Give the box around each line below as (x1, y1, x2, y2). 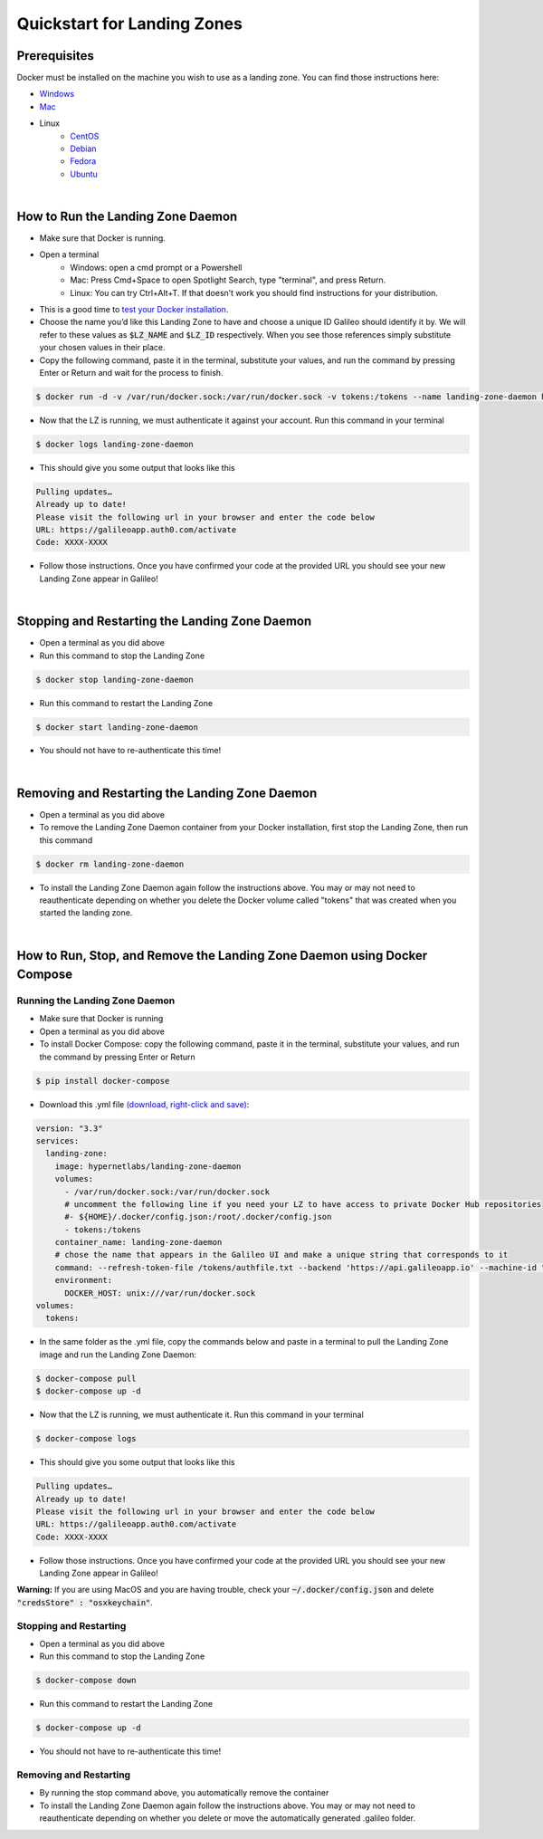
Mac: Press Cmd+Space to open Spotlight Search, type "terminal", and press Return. (70, 274, 386, 285)
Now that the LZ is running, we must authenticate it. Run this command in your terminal (39, 1409, 364, 1421)
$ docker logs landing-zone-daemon (35, 439, 194, 449)
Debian (70, 143, 97, 154)
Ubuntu (70, 168, 99, 179)
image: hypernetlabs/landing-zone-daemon (54, 1161, 242, 1172)
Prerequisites (16, 48, 94, 63)
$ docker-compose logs (35, 1433, 137, 1444)
